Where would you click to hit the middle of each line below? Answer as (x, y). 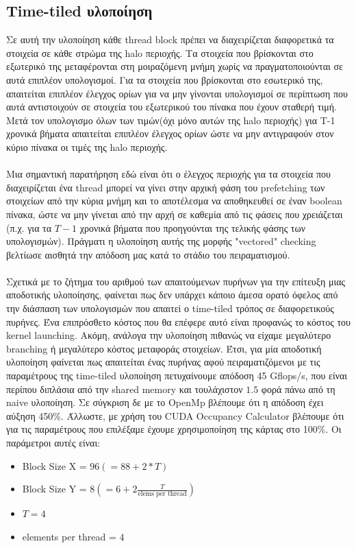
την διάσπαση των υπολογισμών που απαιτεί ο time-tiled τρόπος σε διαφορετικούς (170, 308)
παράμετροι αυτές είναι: (53, 443)
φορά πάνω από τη (298, 389)
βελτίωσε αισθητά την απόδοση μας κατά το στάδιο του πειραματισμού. (148, 254)
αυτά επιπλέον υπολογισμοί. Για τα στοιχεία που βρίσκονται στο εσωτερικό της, (165, 79)
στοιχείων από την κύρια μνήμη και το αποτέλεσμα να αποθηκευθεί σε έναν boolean (174, 201)
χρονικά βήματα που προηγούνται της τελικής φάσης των (193, 227)
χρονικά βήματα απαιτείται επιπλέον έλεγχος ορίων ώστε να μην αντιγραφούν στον (170, 133)
